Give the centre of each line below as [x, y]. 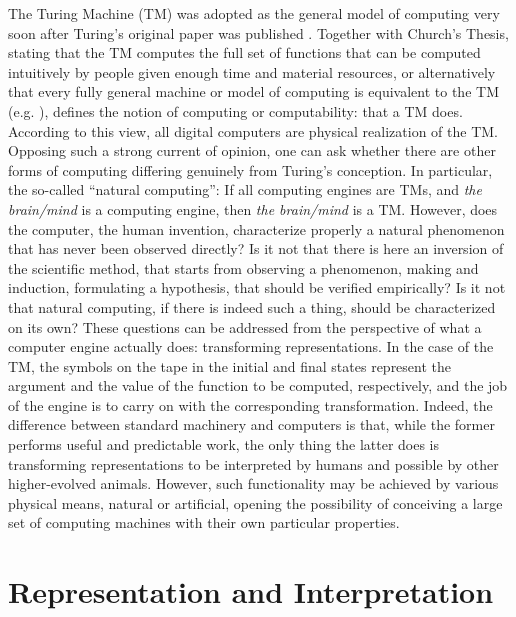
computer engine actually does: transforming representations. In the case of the [251, 346]
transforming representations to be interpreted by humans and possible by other [253, 463]
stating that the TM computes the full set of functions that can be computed [244, 52]
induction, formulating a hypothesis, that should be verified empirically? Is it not [257, 287]
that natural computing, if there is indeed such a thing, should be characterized [252, 306]
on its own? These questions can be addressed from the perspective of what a [245, 326]
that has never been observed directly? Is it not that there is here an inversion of [256, 248]
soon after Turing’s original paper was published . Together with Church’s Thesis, [258, 32]
